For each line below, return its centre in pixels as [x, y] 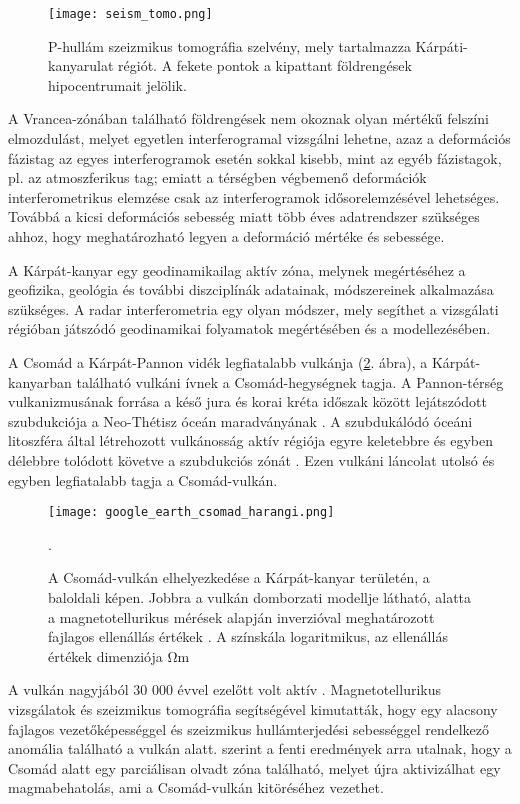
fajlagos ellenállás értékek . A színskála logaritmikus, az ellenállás [248, 636]
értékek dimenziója [105, 655]
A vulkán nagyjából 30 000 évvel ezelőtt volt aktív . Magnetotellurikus [224, 689]
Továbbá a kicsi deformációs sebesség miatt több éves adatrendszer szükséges [244, 216]
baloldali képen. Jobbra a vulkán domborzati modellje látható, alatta [260, 596]
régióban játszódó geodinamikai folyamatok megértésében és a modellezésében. [249, 328]
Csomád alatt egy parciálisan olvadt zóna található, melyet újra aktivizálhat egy [254, 767]
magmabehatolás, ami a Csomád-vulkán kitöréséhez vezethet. [196, 787]
